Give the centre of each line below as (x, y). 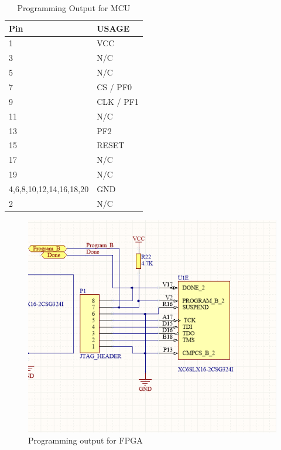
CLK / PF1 (118, 101)
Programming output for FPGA (85, 440)
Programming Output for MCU (74, 8)
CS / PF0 (114, 86)
